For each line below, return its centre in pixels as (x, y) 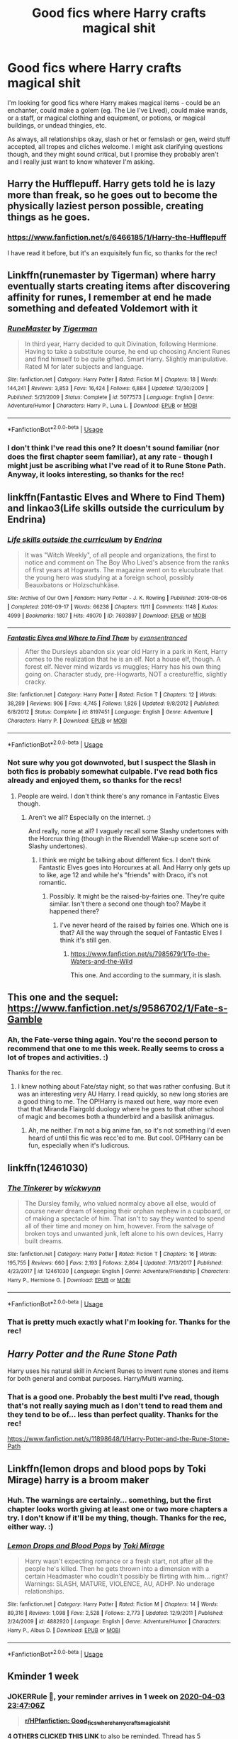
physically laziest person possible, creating (106, 206)
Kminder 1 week (43, 1676)
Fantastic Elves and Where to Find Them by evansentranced (97, 638)
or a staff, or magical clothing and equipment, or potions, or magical (106, 118)
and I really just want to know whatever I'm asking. (81, 162)
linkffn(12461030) (48, 1168)
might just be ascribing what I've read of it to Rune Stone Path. (117, 465)
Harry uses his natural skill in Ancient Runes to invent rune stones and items (118, 1371)
